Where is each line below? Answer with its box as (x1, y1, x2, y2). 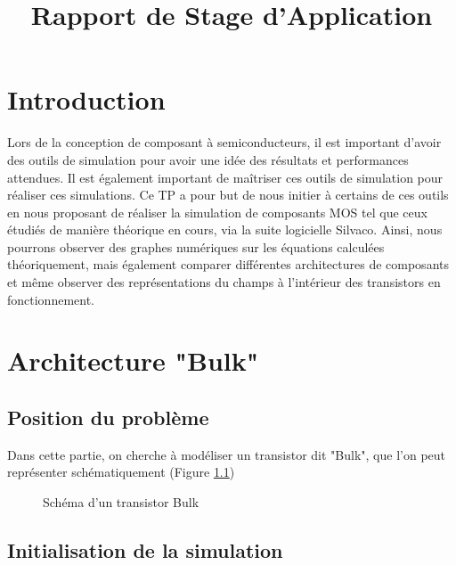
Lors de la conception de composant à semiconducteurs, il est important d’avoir (7, 133, 442, 151)
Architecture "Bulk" (7, 342, 259, 379)
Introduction (7, 81, 166, 118)
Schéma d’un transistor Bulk (43, 493, 199, 512)
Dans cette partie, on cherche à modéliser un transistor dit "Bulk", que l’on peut (7, 445, 446, 463)
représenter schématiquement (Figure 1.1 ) (7, 463, 235, 481)
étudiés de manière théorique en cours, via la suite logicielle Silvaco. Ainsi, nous (7, 220, 443, 239)
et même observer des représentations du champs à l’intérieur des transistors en (7, 273, 441, 291)
